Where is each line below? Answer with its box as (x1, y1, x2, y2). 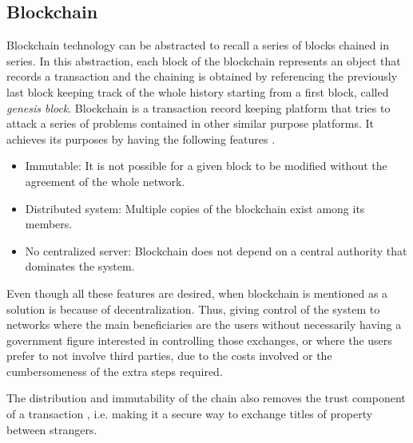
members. (25, 216, 73, 232)
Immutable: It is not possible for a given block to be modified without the (25, 157, 387, 174)
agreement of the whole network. (25, 172, 185, 189)
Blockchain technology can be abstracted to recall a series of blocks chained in (6, 37, 389, 53)
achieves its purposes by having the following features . (6, 130, 276, 147)
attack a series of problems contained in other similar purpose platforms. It (6, 115, 374, 132)
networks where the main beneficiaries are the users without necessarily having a (6, 316, 402, 333)
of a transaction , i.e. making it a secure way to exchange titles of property (6, 405, 373, 422)
